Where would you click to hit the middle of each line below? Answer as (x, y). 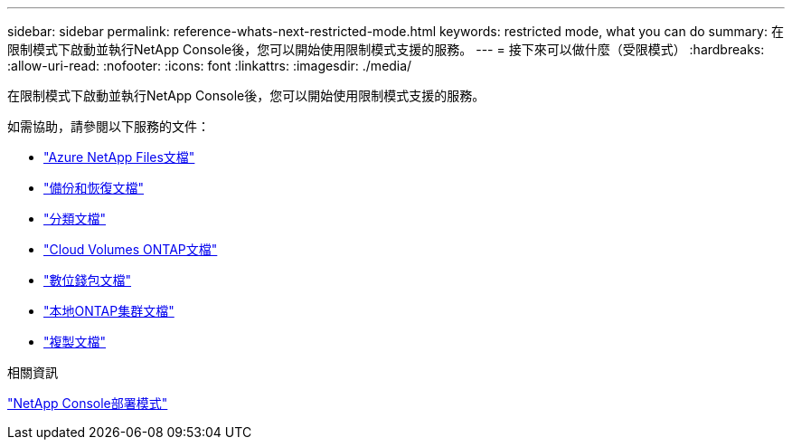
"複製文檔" (75, 342)
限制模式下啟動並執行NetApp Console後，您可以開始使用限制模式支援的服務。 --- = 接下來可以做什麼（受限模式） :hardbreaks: (386, 49)
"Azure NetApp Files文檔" (119, 157)
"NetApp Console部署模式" (88, 403)
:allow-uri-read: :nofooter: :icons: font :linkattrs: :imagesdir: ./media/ (210, 66)
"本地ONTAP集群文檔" (109, 311)
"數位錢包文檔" (88, 280)
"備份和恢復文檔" (94, 188)
